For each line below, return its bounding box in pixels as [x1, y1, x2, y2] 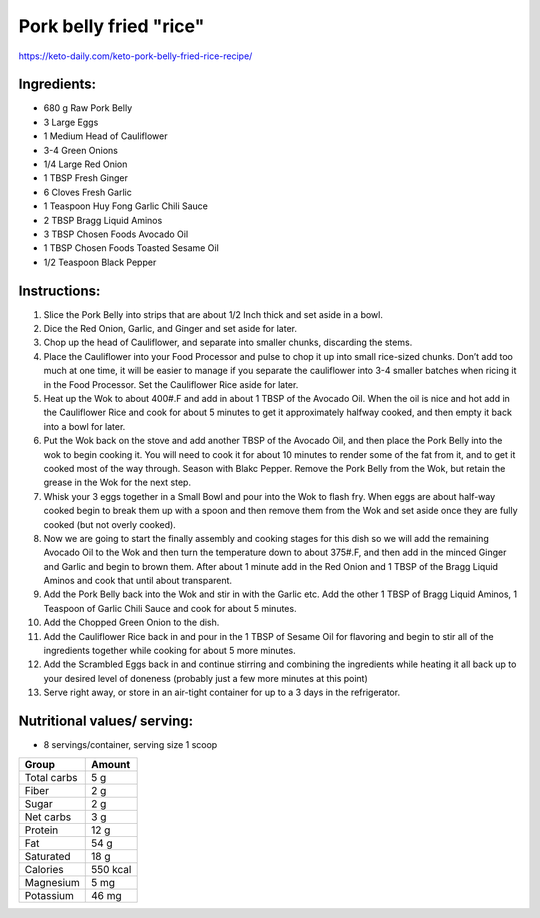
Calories [24, 862, 64, 876]
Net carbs [24, 810, 72, 824]
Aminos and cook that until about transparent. [43, 575, 233, 587]
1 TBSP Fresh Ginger [43, 172, 129, 184]
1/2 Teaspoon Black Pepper [43, 256, 157, 268]
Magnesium [24, 875, 80, 889]
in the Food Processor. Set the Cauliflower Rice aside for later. [43, 378, 299, 390]
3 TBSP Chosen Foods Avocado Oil [43, 228, 189, 240]
